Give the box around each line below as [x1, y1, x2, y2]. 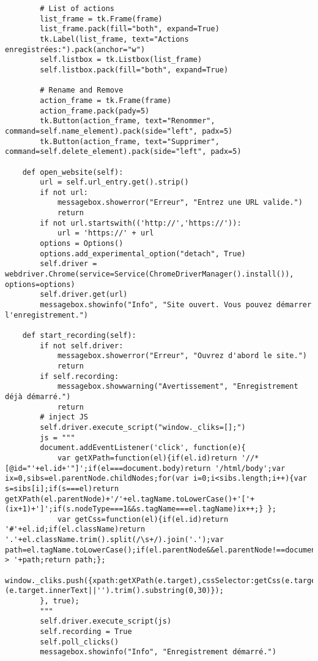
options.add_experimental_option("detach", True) [40, 249, 246, 258]
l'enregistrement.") [5, 310, 89, 319]
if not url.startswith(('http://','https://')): [40, 218, 242, 227]
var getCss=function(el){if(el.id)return [57, 514, 229, 524]
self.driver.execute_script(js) [40, 617, 172, 626]
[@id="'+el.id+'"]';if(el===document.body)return [5, 464, 211, 473]
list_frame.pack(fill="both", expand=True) [40, 25, 220, 34]
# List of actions [40, 4, 114, 13]
